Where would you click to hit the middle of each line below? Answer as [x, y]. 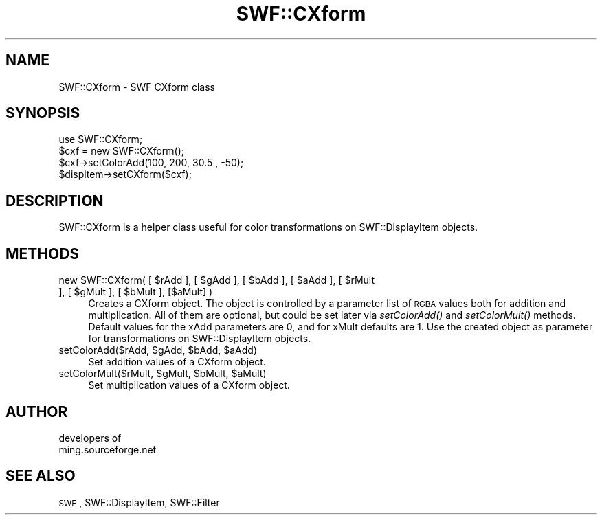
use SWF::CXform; [101, 139]
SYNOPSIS [43, 113]
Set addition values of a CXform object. [177, 362]
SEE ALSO [41, 476]
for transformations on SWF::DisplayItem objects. [200, 339]
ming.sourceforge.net [108, 449]
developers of [90, 438]
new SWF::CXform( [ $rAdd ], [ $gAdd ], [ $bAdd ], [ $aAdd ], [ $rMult [216, 280]
